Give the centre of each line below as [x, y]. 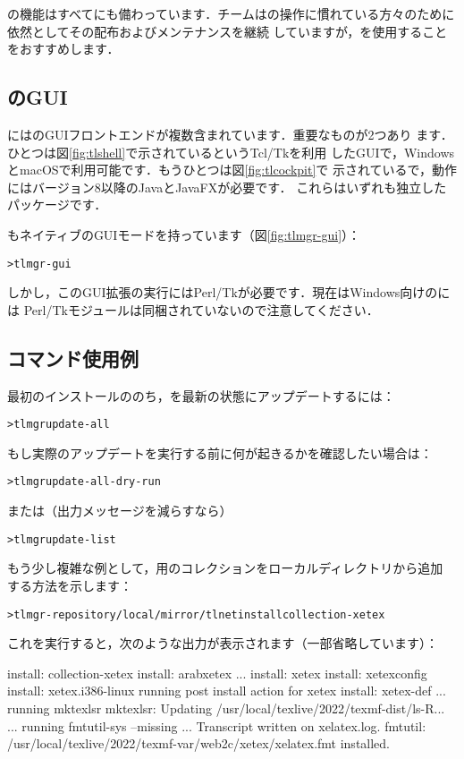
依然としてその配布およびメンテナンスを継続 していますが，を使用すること [228, 31]
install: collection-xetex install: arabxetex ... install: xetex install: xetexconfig [217, 673]
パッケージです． [57, 205]
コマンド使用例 [73, 358]
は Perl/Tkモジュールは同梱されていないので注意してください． [193, 309]
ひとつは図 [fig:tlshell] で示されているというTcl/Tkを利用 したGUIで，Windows [231, 152]
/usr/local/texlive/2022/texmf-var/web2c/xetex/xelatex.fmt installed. [199, 743]
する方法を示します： [70, 585]
